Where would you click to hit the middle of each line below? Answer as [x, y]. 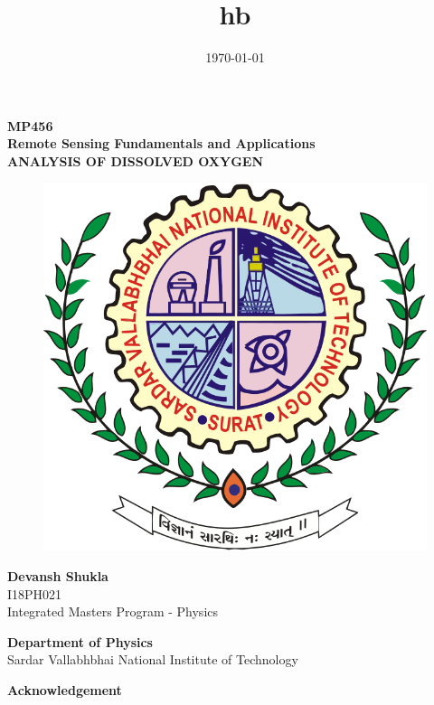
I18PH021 [35, 593]
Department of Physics [80, 641]
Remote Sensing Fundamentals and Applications [161, 143]
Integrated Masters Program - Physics [113, 611]
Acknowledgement [65, 689]
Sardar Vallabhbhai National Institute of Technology [153, 659]
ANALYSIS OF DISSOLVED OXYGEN [136, 160]
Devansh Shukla [58, 575]
